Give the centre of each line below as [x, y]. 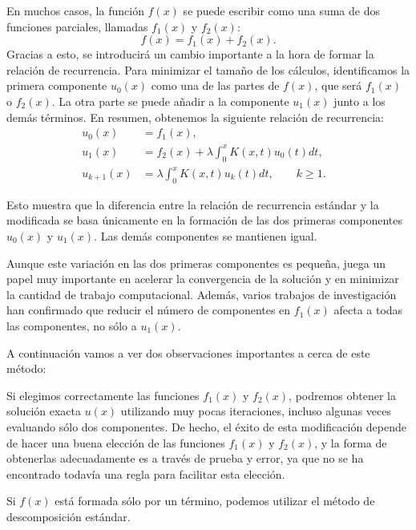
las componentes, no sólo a [72, 326]
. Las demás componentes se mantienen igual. [206, 236]
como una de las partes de [215, 85]
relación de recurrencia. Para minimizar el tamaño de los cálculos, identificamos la [208, 69]
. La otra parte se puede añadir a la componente [170, 101]
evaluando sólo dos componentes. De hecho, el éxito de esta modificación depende [207, 426]
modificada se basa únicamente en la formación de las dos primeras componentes [205, 220]
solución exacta [44, 411]
